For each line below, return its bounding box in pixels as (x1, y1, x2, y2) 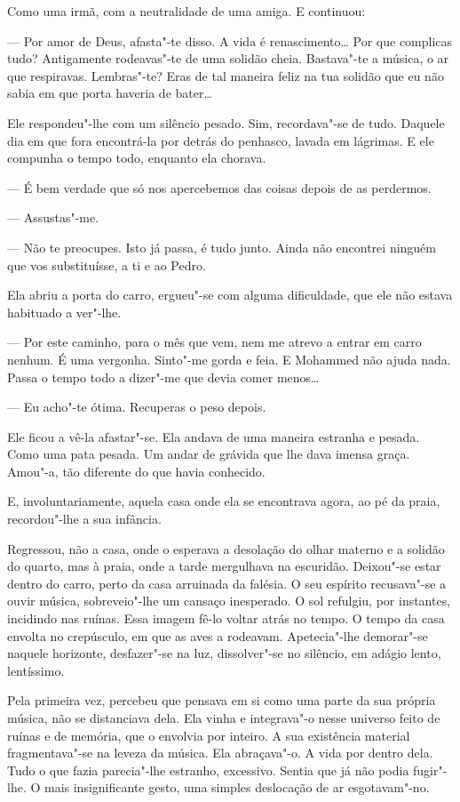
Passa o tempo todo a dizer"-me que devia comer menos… (7, 367, 320, 386)
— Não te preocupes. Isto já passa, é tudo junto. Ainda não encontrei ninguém (7, 237, 436, 256)
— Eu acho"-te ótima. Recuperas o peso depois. (7, 397, 266, 416)
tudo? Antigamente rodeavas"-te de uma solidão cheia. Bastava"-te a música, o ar (7, 49, 449, 68)
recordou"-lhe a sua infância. (7, 509, 162, 528)
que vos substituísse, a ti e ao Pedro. (7, 255, 206, 274)
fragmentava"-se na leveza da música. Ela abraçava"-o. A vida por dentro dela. (7, 743, 433, 762)
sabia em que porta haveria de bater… (7, 84, 212, 102)
